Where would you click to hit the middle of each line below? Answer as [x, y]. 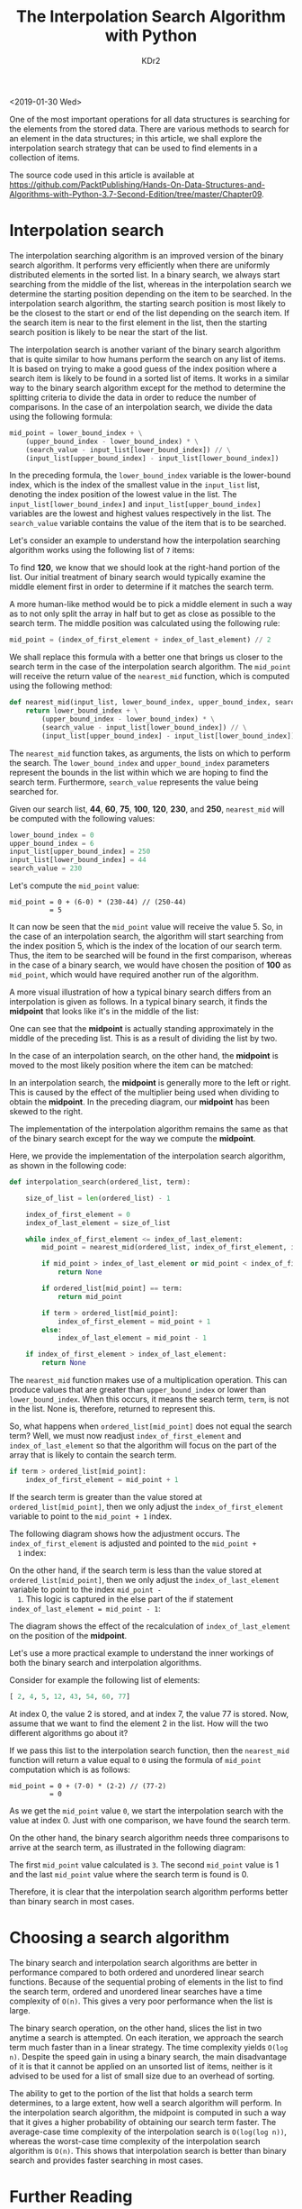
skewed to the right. [46, 1111]
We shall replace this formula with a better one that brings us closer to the [146, 657]
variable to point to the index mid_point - [85, 1589]
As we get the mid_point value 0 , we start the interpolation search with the [147, 1810]
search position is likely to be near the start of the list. [109, 332]
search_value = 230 [46, 868]
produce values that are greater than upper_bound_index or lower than [138, 1390]
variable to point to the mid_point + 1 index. [91, 1516]
